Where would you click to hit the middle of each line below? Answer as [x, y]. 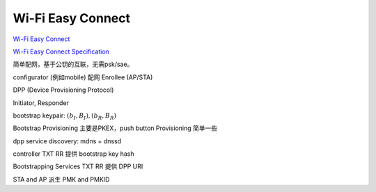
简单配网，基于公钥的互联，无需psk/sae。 [73, 64]
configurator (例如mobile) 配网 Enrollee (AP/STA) [83, 77]
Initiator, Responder [41, 103]
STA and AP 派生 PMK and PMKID [61, 179]
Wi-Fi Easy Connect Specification [61, 51]
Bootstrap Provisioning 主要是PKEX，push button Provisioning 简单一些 [115, 128]
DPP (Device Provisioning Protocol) [63, 90]
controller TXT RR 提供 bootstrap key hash [74, 154]
